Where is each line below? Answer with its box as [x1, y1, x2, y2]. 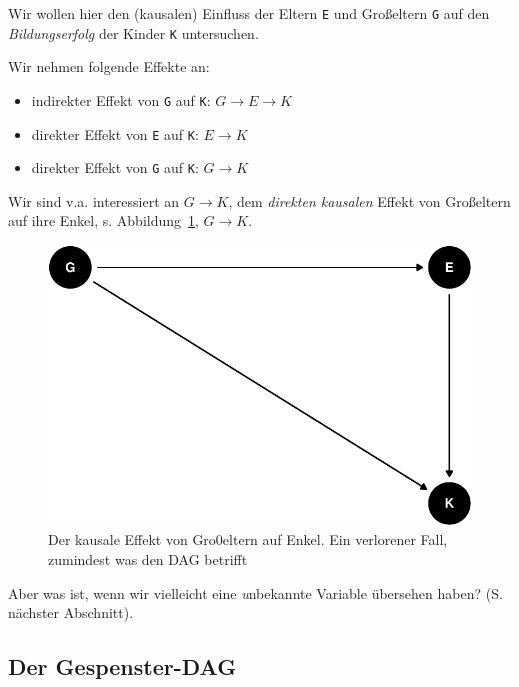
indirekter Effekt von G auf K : [31, 89, 211, 110]
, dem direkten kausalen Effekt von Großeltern [228, 190, 511, 211]
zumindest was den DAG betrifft [48, 549, 248, 569]
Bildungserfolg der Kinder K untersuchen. [8, 22, 259, 43]
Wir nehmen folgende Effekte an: [8, 56, 210, 77]
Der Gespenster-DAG [8, 651, 237, 682]
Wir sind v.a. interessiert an [8, 190, 180, 211]
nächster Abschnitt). [8, 602, 134, 623]
